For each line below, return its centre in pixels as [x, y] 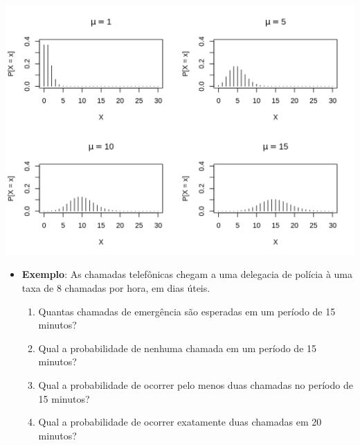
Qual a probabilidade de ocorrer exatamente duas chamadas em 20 [180, 422]
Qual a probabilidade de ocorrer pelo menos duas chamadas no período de [196, 384]
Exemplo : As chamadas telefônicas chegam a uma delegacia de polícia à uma [187, 274]
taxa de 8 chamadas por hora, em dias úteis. [116, 287]
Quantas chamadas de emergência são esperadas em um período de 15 [187, 311]
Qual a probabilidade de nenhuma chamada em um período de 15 [178, 348]
